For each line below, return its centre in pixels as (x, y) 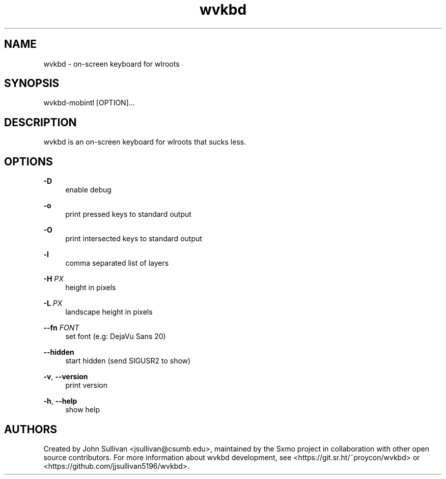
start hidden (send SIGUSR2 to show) (128, 361)
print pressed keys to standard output (128, 214)
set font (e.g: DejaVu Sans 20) (116, 336)
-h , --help (60, 401)
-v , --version (66, 377)
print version (87, 385)
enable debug (88, 190)
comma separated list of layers (117, 263)
